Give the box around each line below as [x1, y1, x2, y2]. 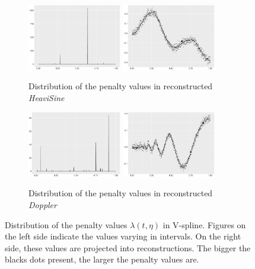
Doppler [28, 199, 57, 211]
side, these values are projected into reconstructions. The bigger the [5, 241, 251, 254]
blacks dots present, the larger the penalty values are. [5, 253, 199, 265]
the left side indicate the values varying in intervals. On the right [5, 230, 241, 242]
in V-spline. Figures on [162, 218, 246, 231]
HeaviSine [28, 91, 65, 103]
